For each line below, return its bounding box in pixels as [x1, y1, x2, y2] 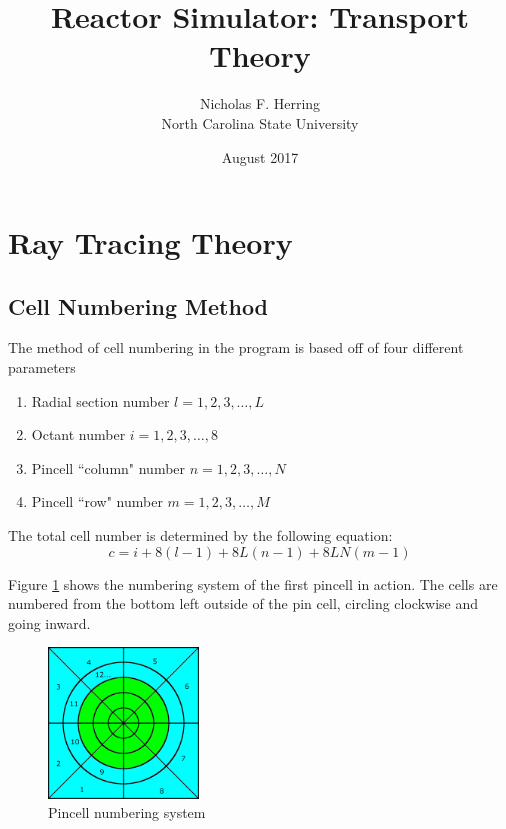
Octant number [31, 424, 126, 445]
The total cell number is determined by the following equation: [8, 525, 393, 546]
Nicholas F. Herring [199, 93, 321, 114]
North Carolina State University [161, 112, 359, 133]
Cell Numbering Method [8, 290, 269, 321]
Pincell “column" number [31, 457, 186, 478]
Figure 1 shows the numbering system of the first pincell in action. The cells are [8, 573, 498, 594]
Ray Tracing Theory [8, 222, 293, 263]
